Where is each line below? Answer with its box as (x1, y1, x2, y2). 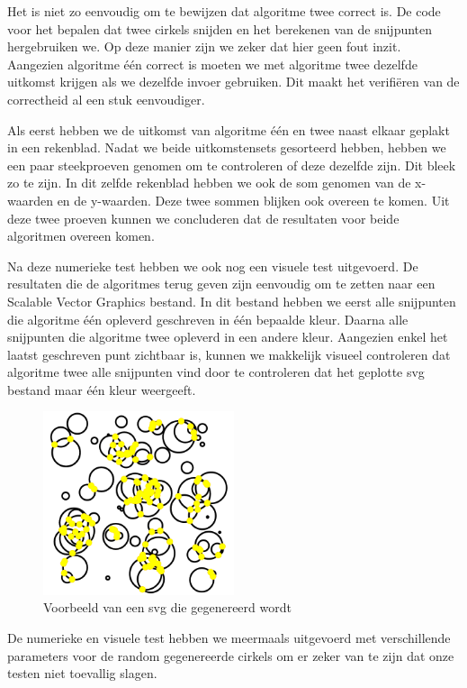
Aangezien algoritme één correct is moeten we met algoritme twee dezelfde (7, 54, 418, 73)
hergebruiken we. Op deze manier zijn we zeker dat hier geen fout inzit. (7, 37, 401, 56)
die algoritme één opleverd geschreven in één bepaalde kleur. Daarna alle (7, 309, 409, 328)
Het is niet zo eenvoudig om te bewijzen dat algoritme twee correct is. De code (7, 2, 441, 20)
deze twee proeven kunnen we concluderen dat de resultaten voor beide (7, 208, 400, 227)
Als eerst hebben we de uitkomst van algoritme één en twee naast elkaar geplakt (7, 120, 450, 139)
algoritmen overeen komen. (7, 226, 155, 245)
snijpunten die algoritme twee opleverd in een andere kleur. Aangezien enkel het (7, 327, 448, 346)
